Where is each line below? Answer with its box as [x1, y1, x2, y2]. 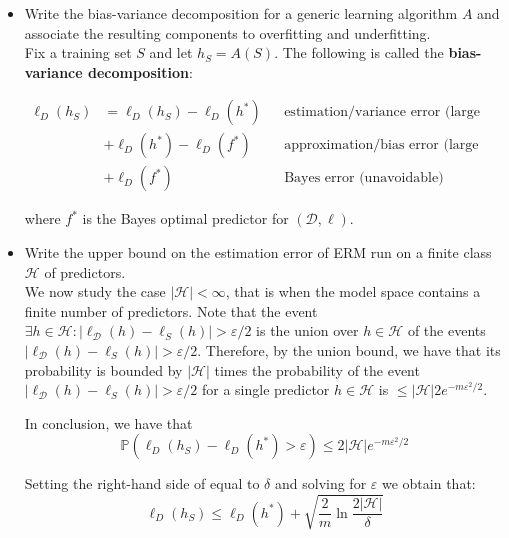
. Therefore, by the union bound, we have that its [197, 340, 501, 361]
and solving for [274, 473, 367, 494]
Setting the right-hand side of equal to [24, 473, 260, 494]
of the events [407, 320, 486, 341]
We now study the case [24, 281, 166, 302]
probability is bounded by [24, 359, 183, 380]
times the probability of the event [214, 359, 420, 380]
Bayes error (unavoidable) [284, 171, 444, 186]
